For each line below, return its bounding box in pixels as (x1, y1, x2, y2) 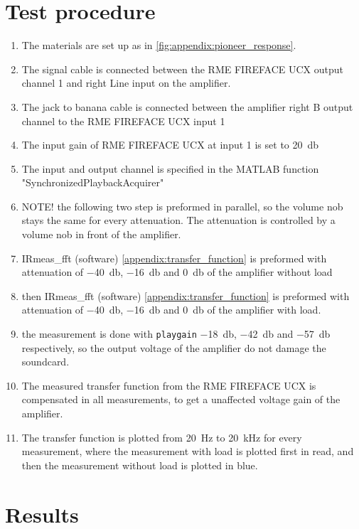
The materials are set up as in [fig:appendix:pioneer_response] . (21, 38, 296, 53)
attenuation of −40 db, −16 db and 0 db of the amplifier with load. (21, 302, 321, 317)
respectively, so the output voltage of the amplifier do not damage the (21, 340, 326, 355)
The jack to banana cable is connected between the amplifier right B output (21, 99, 353, 114)
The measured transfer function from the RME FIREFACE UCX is (21, 378, 316, 392)
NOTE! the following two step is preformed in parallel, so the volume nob (21, 198, 343, 213)
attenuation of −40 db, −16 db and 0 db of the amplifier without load (21, 264, 333, 279)
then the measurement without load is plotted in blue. (21, 457, 258, 472)
